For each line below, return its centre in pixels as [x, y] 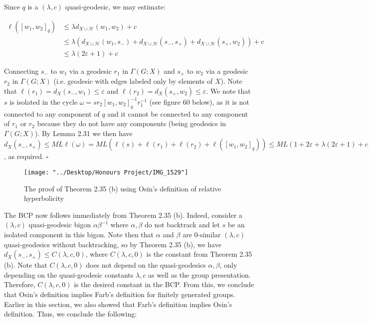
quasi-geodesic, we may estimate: [115, 6]
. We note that [228, 90]
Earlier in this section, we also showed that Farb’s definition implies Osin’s [118, 304]
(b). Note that [26, 265]
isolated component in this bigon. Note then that [79, 234]
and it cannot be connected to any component [178, 113]
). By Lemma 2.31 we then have [84, 133]
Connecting [21, 71]
